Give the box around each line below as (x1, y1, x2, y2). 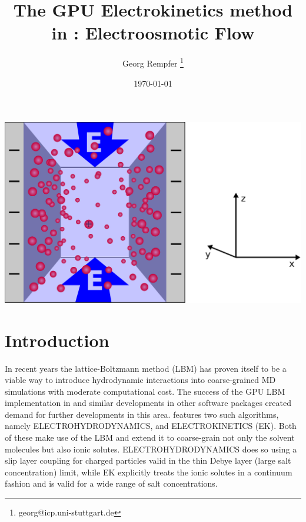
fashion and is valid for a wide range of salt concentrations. (5, 477, 218, 490)
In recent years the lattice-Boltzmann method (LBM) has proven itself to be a (5, 362, 287, 374)
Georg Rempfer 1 (122, 55, 184, 69)
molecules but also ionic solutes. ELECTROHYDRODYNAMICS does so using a (5, 442, 297, 455)
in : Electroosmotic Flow (51, 21, 255, 45)
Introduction (5, 328, 109, 352)
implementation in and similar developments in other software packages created (5, 397, 291, 409)
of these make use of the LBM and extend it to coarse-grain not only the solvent (5, 431, 295, 444)
